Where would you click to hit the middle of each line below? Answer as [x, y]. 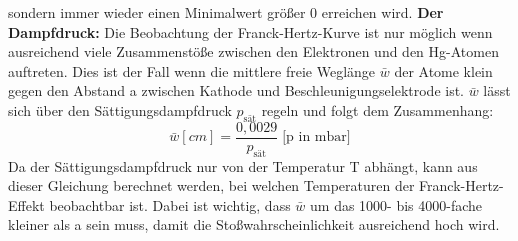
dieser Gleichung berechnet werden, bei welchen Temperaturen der [211, 185]
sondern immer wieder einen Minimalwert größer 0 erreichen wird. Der [226, 12]
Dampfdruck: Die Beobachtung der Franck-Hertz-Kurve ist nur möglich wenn [250, 31]
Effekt [26, 204]
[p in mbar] [316, 137]
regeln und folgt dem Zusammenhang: [377, 109]
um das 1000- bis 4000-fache [396, 204]
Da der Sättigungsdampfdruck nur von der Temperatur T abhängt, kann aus [243, 165]
